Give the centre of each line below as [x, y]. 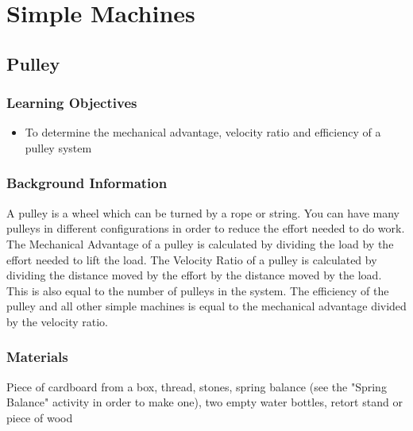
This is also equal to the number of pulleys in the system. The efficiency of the [198, 290]
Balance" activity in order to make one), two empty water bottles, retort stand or [205, 402]
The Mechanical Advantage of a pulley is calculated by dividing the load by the [200, 243]
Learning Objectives [72, 103]
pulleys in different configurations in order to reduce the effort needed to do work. [206, 228]
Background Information [87, 183]
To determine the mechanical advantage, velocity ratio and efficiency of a [203, 132]
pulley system [58, 147]
